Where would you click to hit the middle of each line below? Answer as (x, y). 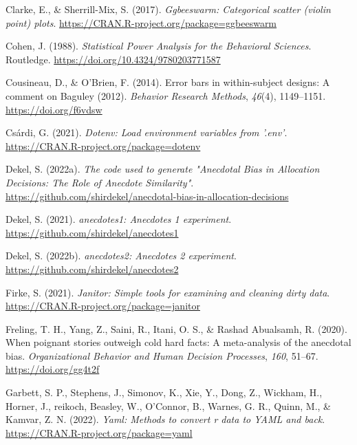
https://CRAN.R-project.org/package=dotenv (103, 145)
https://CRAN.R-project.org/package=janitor (103, 306)
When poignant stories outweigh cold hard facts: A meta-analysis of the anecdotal (178, 342)
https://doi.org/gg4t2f (53, 369)
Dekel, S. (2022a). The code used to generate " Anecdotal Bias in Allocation (163, 169)
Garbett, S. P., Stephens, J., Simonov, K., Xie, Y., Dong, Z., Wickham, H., (164, 392)
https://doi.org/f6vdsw (54, 109)
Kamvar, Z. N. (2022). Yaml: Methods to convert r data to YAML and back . (165, 419)
